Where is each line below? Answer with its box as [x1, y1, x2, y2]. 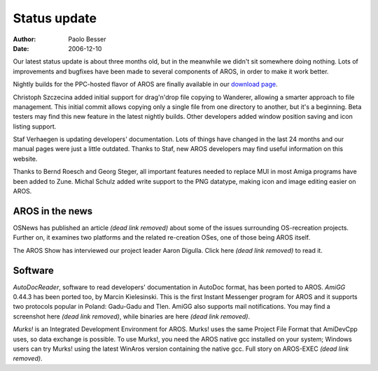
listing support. [13, 122, 57, 131]
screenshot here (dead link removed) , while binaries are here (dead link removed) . [13, 312, 251, 321]
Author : [13, 35, 36, 43]
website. [13, 154, 38, 163]
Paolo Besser [68, 35, 106, 43]
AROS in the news [13, 205, 93, 217]
